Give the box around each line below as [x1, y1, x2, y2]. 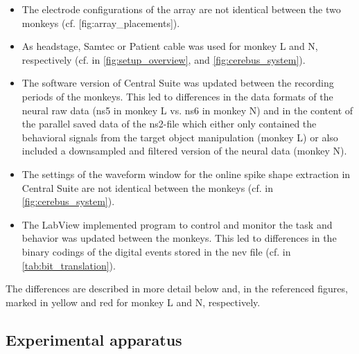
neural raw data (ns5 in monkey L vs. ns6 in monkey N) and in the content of [21, 103, 353, 117]
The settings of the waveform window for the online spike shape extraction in [21, 166, 351, 181]
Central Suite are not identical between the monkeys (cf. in [21, 180, 273, 195]
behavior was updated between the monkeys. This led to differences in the [21, 231, 337, 245]
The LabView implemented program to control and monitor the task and [21, 217, 333, 231]
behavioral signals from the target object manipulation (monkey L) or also [21, 130, 338, 144]
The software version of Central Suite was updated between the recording [21, 76, 334, 90]
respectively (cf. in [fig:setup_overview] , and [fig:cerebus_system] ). [21, 52, 306, 67]
